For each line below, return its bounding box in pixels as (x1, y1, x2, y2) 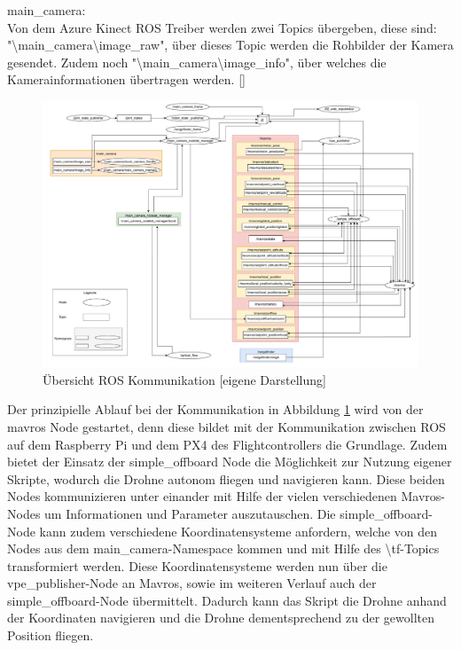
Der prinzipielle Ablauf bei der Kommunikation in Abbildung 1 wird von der (7, 400, 424, 419)
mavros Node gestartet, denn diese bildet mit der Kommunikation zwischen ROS (7, 417, 446, 435)
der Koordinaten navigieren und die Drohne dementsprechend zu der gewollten (7, 608, 434, 627)
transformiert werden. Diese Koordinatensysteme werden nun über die (7, 556, 387, 575)
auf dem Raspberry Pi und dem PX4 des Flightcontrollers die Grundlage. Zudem (7, 435, 448, 453)
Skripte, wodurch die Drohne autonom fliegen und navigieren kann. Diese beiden (7, 469, 445, 488)
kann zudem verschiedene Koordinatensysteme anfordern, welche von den (39, 521, 437, 540)
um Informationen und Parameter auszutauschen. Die (44, 504, 336, 522)
